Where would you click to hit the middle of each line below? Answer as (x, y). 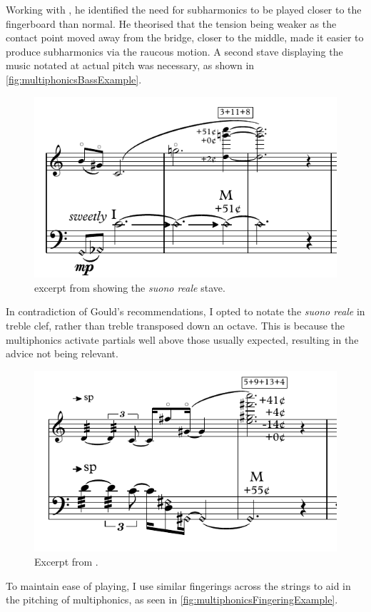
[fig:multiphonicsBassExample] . (74, 79)
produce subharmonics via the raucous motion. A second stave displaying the (174, 51)
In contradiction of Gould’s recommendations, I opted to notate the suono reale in (185, 311)
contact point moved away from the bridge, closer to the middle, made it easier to (185, 37)
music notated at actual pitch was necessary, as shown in (130, 65)
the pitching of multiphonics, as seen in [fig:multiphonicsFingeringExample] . (172, 600)
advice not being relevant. (62, 353)
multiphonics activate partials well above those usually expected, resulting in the (182, 339)
